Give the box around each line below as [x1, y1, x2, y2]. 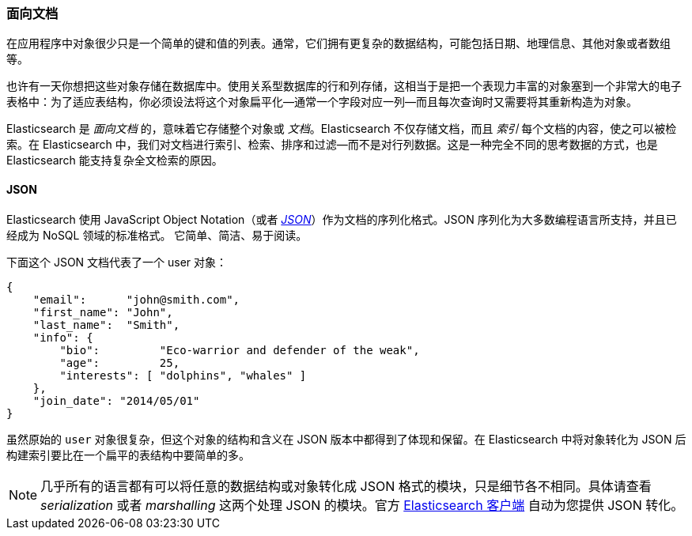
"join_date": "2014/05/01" [32, 394, 200, 407]
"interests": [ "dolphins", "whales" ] [59, 368, 307, 382]
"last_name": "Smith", [32, 318, 180, 331]
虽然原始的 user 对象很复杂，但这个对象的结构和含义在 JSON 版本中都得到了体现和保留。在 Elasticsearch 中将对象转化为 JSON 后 [6, 432, 686, 446]
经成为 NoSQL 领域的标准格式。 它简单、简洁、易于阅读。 [6, 228, 308, 242]
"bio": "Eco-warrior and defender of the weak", [59, 343, 420, 357]
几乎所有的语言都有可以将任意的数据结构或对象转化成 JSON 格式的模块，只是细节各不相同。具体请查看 [40, 477, 652, 494]
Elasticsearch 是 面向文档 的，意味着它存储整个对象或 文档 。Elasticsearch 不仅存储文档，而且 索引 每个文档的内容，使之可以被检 [6, 122, 677, 136]
